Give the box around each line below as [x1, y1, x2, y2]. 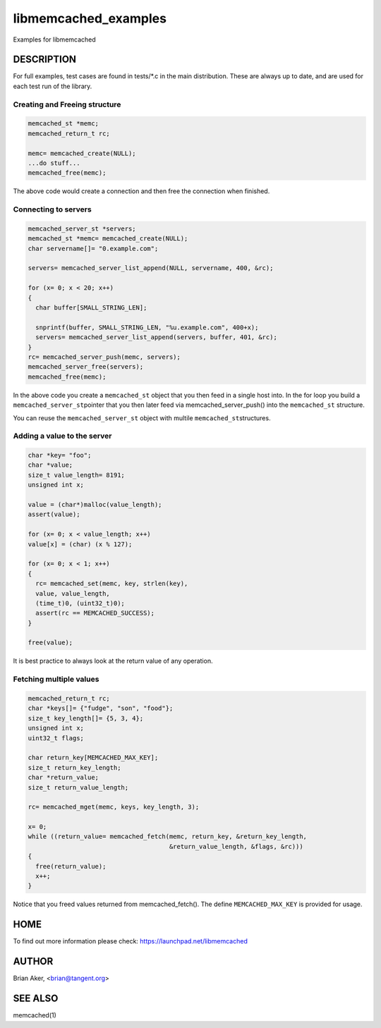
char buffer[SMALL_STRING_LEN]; [35, 304, 147, 312]
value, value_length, [35, 589, 111, 597]
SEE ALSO [13, 993, 59, 1005]
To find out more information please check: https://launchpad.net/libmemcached [13, 937, 248, 946]
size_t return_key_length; [28, 764, 121, 771]
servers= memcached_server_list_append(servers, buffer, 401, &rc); [35, 334, 278, 341]
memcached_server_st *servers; [28, 224, 137, 233]
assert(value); [28, 510, 80, 518]
